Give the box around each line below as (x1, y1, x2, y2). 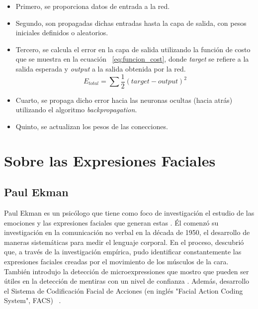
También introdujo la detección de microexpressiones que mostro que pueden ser (4, 266, 249, 276)
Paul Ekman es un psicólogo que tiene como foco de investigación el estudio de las (4, 207, 255, 218)
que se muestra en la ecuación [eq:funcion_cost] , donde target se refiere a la (15, 54, 249, 64)
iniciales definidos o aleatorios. (15, 27, 108, 38)
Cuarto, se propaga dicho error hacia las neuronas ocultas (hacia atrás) (15, 94, 233, 105)
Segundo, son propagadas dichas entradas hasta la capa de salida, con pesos (15, 17, 247, 28)
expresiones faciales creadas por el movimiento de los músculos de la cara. (4, 256, 229, 266)
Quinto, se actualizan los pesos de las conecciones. (15, 121, 168, 131)
